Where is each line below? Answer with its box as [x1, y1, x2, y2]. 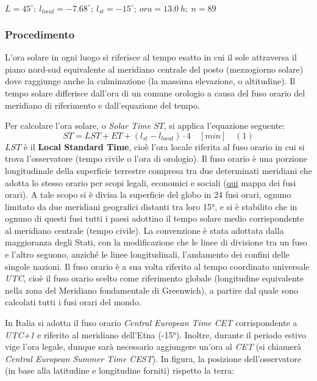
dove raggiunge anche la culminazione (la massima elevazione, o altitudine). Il [5, 74, 296, 87]
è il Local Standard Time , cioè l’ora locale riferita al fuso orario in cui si [23, 140, 305, 153]
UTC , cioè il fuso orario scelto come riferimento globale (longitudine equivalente [5, 272, 304, 285]
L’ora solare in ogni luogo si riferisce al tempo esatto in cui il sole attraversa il [5, 51, 297, 64]
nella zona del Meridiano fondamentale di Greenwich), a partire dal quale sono [5, 283, 299, 296]
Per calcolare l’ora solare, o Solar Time [5, 119, 151, 132]
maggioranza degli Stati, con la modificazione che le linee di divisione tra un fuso [5, 236, 307, 249]
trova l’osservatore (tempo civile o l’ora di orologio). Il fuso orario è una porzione [5, 152, 307, 165]
